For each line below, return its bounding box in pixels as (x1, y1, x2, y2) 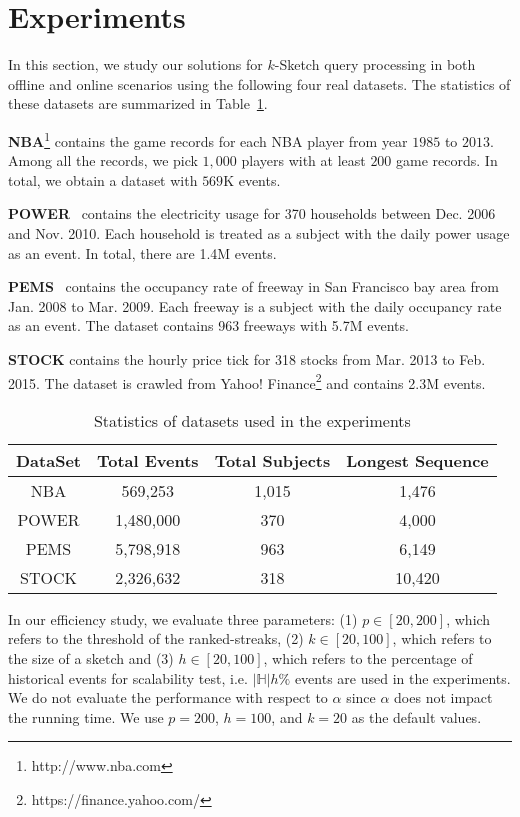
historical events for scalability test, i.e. (8, 667, 248, 688)
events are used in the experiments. (294, 667, 511, 688)
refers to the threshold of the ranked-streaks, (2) (8, 628, 304, 649)
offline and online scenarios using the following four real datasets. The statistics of (8, 73, 511, 94)
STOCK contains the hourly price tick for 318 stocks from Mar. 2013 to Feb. (8, 348, 486, 369)
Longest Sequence (346, 448, 489, 472)
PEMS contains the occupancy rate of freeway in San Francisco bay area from (8, 276, 499, 297)
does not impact (394, 687, 493, 708)
